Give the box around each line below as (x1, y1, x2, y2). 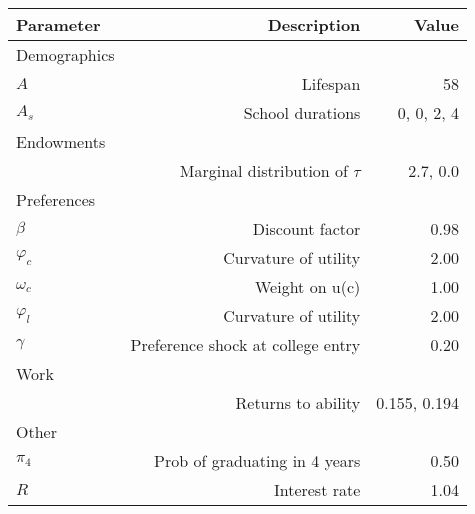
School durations (243, 101, 361, 124)
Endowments (16, 130, 106, 153)
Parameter (16, 13, 101, 36)
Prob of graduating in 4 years (154, 449, 361, 472)
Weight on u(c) (254, 275, 361, 298)
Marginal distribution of (179, 159, 348, 182)
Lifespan (301, 72, 361, 95)
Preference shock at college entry (130, 333, 361, 356)
